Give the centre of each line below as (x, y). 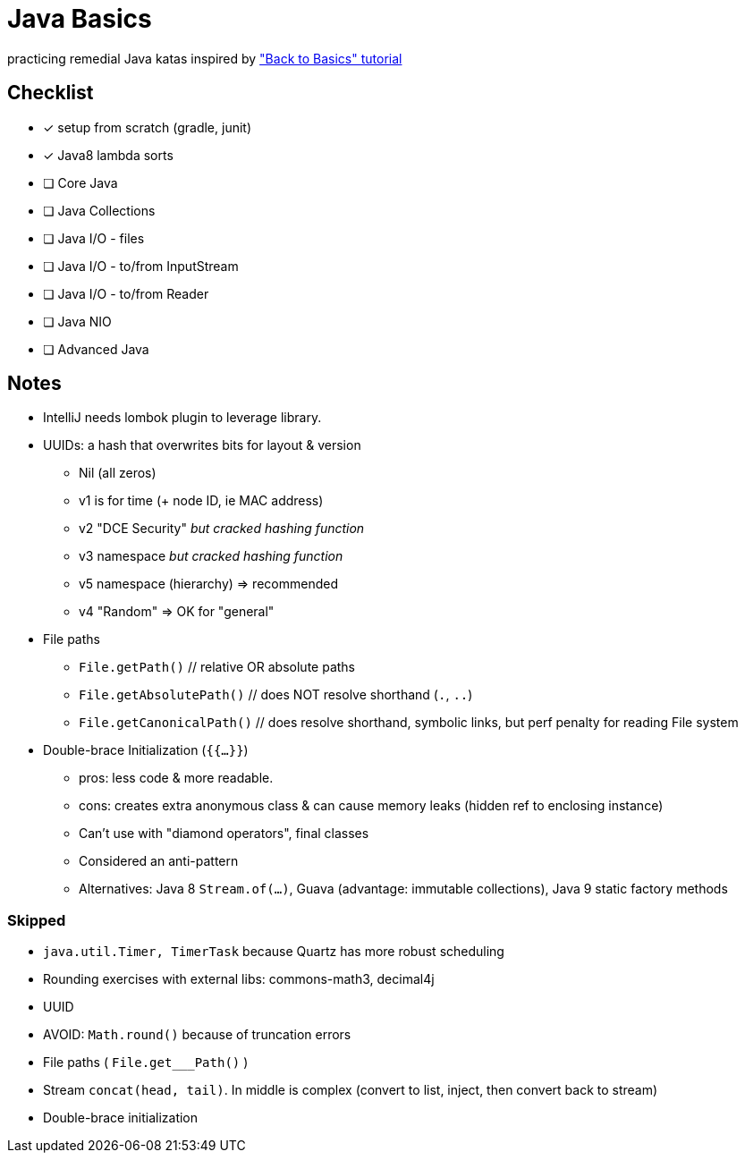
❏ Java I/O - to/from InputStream (141, 266)
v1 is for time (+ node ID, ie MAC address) (201, 501)
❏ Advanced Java (96, 349)
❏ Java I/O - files (94, 238)
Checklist (51, 93)
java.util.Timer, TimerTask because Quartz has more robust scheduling (274, 952)
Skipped (37, 920)
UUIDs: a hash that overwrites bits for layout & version (202, 445)
